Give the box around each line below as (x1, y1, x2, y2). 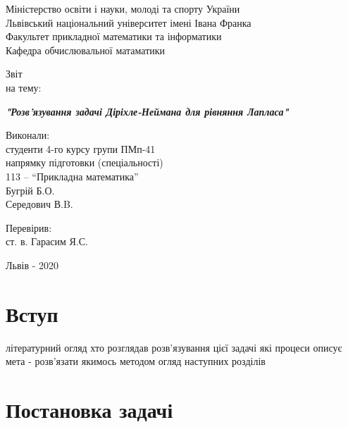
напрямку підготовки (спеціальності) (6, 155, 163, 170)
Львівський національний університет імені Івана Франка (6, 15, 251, 30)
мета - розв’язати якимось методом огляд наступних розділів (6, 354, 266, 369)
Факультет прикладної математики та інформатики (6, 29, 222, 44)
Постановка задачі (6, 395, 173, 423)
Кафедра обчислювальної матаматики (6, 42, 166, 57)
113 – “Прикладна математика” (6, 168, 139, 183)
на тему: (6, 80, 42, 94)
